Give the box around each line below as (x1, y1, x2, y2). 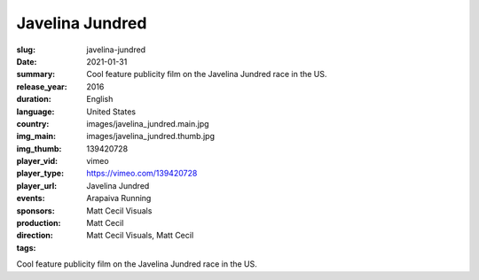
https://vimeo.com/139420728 (86, 168, 198, 179)
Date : (16, 56, 37, 66)
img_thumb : (16, 143, 62, 154)
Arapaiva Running (86, 193, 152, 204)
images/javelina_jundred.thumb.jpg (86, 131, 216, 142)
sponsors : (16, 205, 55, 216)
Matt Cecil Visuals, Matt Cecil (86, 230, 194, 241)
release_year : (16, 81, 68, 92)
